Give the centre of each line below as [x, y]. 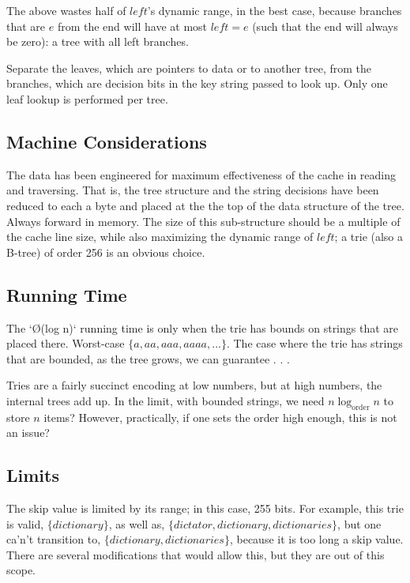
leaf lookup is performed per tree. [87, 98]
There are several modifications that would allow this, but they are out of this [196, 554]
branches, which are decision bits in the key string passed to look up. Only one [197, 83]
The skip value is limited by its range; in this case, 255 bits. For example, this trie [205, 508]
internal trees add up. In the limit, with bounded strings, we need [166, 400]
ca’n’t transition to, [54, 539]
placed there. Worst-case [66, 343]
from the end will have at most [132, 26]
